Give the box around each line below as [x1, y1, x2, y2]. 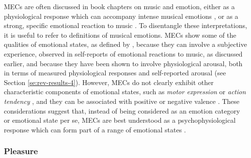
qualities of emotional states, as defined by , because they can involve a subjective [4, 39, 247, 49]
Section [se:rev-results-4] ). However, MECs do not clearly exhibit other [4, 77, 214, 87]
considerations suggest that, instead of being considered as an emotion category [4, 105, 240, 115]
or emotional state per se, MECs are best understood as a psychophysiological [4, 115, 236, 125]
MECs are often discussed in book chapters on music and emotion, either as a [4, 1, 235, 11]
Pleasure [4, 145, 38, 157]
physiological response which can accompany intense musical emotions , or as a [4, 11, 238, 21]
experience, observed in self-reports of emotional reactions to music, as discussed [4, 48, 243, 58]
